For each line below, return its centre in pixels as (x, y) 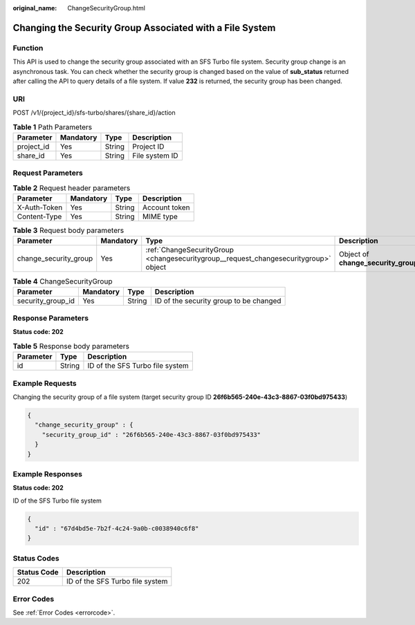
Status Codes (36, 558)
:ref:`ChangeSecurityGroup (190, 250)
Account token (166, 207)
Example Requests (45, 383)
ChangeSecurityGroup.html (106, 8)
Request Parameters (48, 173)
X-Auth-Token (40, 207)
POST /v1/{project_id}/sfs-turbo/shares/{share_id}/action (94, 113)
